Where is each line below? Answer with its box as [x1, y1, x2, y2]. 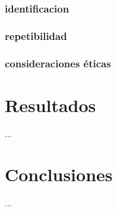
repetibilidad [5, 28, 67, 43]
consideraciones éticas [5, 55, 111, 70]
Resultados [5, 92, 96, 117]
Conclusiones [5, 162, 113, 187]
